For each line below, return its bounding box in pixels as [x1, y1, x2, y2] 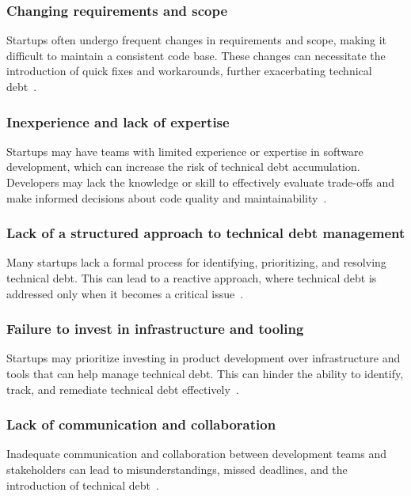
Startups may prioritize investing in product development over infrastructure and [6, 350, 401, 366]
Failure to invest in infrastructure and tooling [6, 319, 304, 339]
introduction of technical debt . [6, 476, 159, 493]
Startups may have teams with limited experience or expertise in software [6, 142, 363, 159]
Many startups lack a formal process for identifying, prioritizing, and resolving [6, 254, 386, 271]
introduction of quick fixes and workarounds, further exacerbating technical [6, 62, 372, 79]
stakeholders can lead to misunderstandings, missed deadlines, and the [6, 461, 348, 477]
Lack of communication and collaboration [6, 415, 276, 434]
